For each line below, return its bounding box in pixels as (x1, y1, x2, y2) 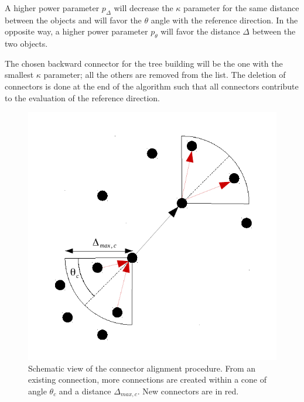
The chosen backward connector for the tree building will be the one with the (5, 57, 283, 69)
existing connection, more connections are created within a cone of (28, 373, 267, 386)
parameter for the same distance (183, 2, 299, 13)
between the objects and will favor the (5, 13, 142, 26)
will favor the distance (160, 25, 240, 37)
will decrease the (114, 2, 173, 13)
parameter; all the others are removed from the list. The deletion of (43, 68, 286, 81)
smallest (5, 68, 34, 81)
